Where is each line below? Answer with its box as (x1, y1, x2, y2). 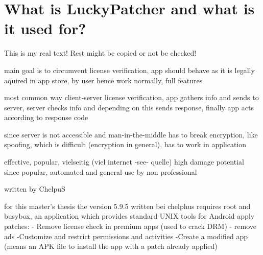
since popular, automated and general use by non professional (4, 166, 197, 177)
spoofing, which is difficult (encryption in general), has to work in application (4, 139, 247, 150)
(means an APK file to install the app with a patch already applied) (4, 241, 218, 251)
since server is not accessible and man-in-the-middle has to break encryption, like (4, 129, 258, 140)
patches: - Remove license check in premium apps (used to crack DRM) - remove (4, 221, 257, 231)
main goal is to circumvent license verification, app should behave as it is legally (4, 64, 255, 75)
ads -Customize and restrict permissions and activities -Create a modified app (4, 230, 248, 241)
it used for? (4, 18, 86, 39)
